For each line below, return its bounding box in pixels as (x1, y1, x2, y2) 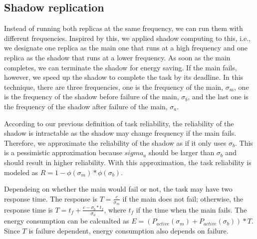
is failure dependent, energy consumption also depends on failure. (28, 225, 229, 236)
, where (104, 204, 126, 215)
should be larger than (148, 147, 215, 158)
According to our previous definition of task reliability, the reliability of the (4, 118, 234, 128)
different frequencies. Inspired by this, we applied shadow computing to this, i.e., (4, 32, 251, 43)
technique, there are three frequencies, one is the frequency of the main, (4, 81, 223, 92)
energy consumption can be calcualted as (4, 216, 129, 226)
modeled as (4, 167, 38, 177)
